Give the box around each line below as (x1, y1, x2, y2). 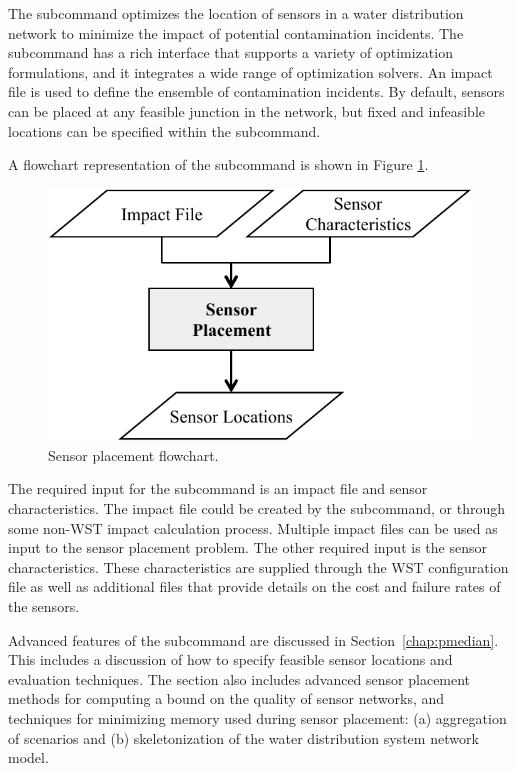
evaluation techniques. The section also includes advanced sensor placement (8, 668, 471, 689)
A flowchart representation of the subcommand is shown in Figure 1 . (8, 154, 429, 175)
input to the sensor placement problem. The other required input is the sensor (8, 537, 487, 558)
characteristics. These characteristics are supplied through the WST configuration (8, 556, 509, 577)
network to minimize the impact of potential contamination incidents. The (8, 22, 464, 43)
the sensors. (8, 596, 80, 617)
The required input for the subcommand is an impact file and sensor (8, 478, 428, 499)
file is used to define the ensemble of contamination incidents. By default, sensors (8, 81, 505, 102)
